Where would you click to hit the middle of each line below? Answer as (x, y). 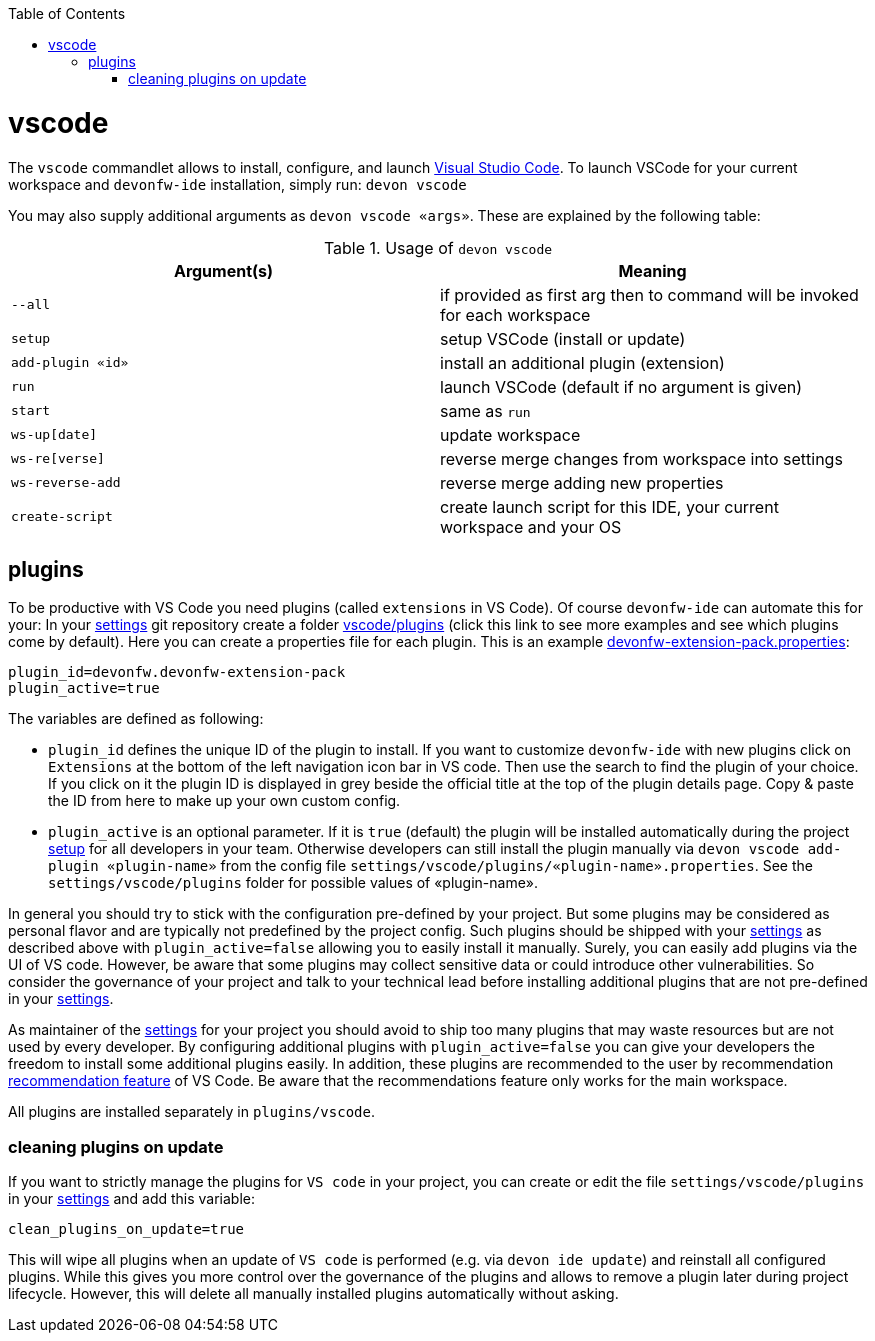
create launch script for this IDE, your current (609, 506)
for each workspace (515, 314)
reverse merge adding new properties (582, 482)
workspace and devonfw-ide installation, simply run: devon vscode (237, 184)
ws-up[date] (54, 434)
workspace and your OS (531, 526)
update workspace (510, 434)
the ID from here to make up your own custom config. (224, 801)
